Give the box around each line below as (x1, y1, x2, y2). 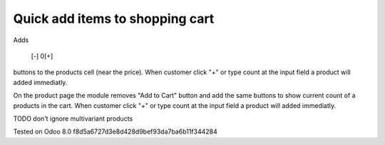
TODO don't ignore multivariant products (13, 114, 133, 123)
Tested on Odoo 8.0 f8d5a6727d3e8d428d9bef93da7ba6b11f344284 (13, 127, 217, 136)
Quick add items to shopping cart (13, 11, 215, 26)
